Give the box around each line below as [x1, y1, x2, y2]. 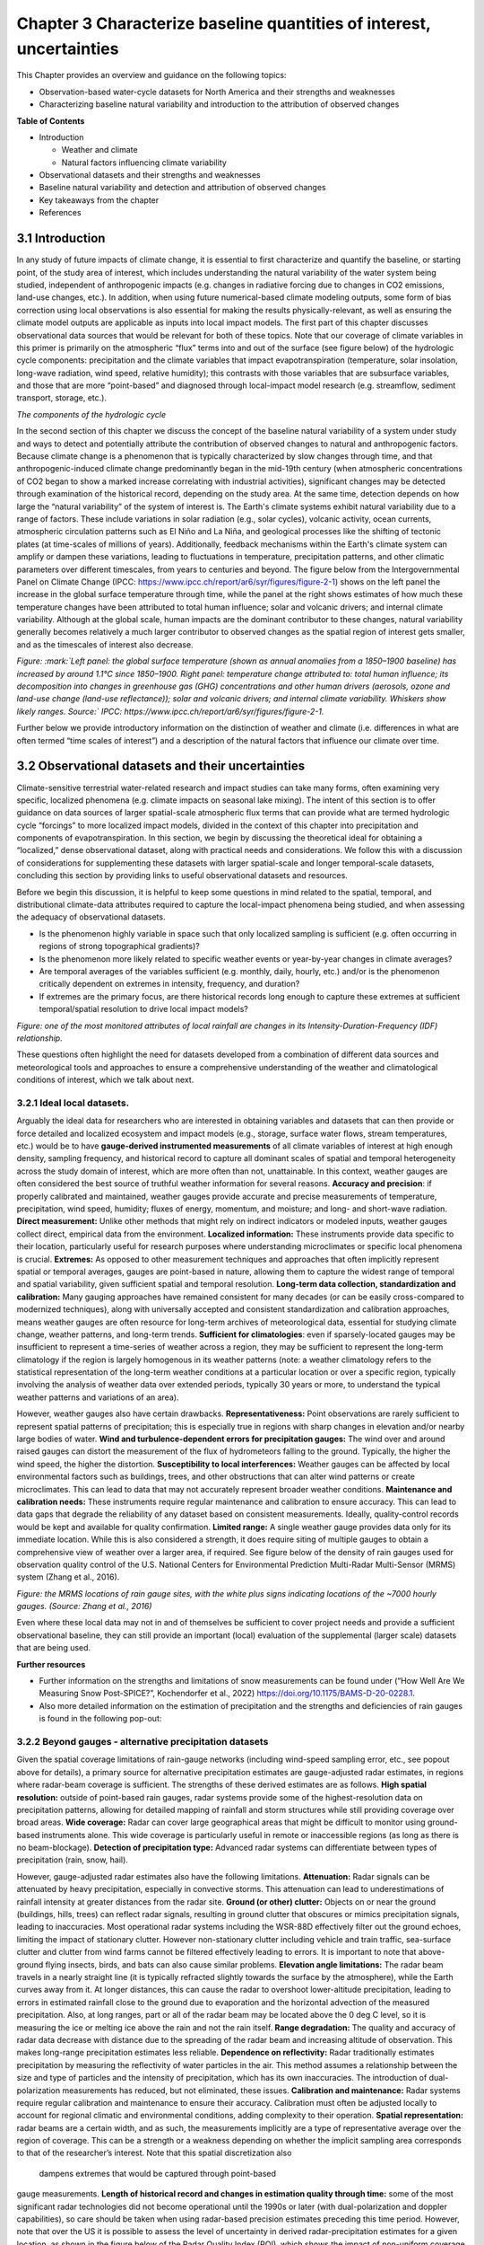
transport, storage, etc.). [16, 392, 108, 403]
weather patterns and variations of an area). [16, 1392, 179, 1403]
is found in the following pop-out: [39, 1713, 162, 1724]
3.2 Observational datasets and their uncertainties [16, 759, 306, 774]
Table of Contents [16, 115, 85, 126]
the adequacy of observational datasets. [16, 911, 166, 922]
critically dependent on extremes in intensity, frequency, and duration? [39, 979, 300, 990]
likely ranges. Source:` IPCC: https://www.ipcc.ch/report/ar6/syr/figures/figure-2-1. [16, 706, 324, 717]
